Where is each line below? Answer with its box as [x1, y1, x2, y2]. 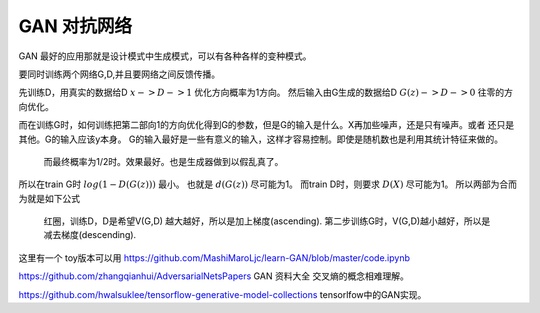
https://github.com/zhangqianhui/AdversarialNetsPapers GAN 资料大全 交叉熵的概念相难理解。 [18, 270, 409, 282]
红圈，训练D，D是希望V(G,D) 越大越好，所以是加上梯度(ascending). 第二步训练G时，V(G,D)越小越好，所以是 [43, 215, 491, 227]
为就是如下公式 [18, 192, 80, 204]
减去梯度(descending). [43, 229, 137, 241]
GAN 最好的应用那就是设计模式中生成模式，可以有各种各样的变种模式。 [18, 50, 312, 62]
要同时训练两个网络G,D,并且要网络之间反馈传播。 [18, 68, 220, 80]
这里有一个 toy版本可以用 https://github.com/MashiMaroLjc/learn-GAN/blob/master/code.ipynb [18, 251, 410, 264]
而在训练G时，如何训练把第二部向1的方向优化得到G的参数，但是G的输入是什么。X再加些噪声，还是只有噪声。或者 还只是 [18, 119, 515, 131]
